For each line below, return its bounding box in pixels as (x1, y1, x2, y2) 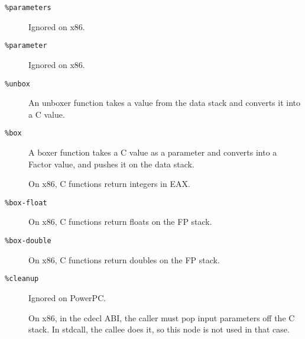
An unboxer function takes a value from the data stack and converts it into (28, 96, 301, 109)
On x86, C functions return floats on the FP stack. (28, 215, 212, 228)
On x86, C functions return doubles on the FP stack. (28, 253, 220, 266)
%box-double (5, 237, 51, 246)
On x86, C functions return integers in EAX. (28, 177, 190, 190)
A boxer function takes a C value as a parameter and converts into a (28, 146, 277, 158)
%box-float (5, 198, 47, 207)
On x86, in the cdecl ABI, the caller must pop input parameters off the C (28, 311, 295, 324)
